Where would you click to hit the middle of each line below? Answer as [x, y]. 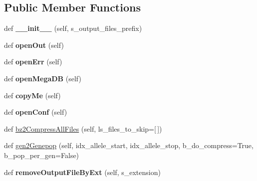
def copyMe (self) [32, 95]
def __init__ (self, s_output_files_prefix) [73, 28]
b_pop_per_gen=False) [42, 155]
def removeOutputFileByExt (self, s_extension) [82, 172]
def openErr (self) [33, 62]
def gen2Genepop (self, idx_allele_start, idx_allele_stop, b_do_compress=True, [129, 145]
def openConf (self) [36, 112]
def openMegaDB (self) [43, 78]
